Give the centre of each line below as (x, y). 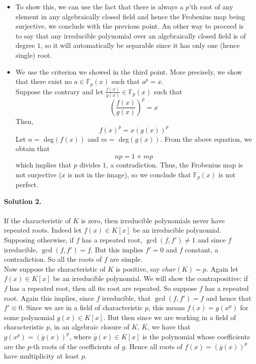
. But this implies (117, 249)
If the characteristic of (37, 220)
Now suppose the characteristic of (55, 268)
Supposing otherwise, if (39, 240)
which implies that (44, 165)
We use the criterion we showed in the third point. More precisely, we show (129, 71)
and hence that (229, 298)
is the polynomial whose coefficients (196, 336)
